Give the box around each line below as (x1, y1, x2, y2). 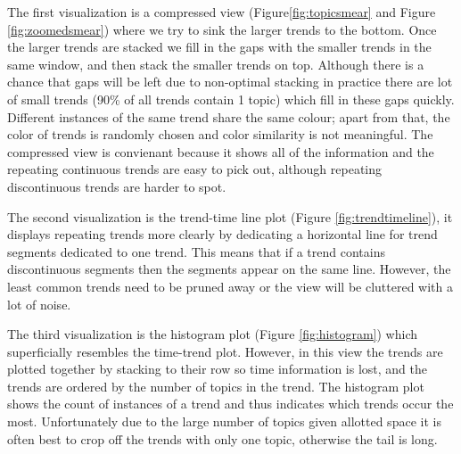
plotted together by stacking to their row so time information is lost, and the (7, 359, 428, 378)
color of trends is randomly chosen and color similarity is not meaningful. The (7, 125, 433, 144)
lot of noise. (7, 294, 71, 313)
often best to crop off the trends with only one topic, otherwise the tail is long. (7, 429, 438, 448)
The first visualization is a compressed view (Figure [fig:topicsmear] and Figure (7, 3, 436, 21)
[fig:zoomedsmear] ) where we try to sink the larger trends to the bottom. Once (7, 20, 437, 38)
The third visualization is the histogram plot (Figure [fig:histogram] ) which (7, 325, 417, 343)
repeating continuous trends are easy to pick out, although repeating (7, 160, 383, 178)
